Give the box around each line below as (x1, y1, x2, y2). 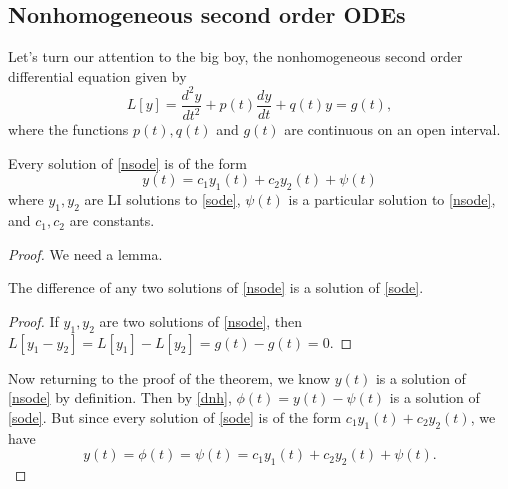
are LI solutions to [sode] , (84, 189, 241, 210)
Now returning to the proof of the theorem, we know (8, 367, 331, 388)
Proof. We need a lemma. (8, 243, 163, 264)
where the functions (8, 119, 129, 140)
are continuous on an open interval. (284, 119, 501, 140)
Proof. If (8, 310, 59, 331)
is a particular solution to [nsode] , (288, 189, 496, 210)
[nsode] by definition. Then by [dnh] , (8, 387, 232, 408)
